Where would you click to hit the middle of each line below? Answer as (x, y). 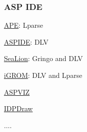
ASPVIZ (17, 92)
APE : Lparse (23, 25)
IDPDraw (19, 108)
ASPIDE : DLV (26, 41)
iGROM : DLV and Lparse (43, 75)
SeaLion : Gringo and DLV (43, 58)
